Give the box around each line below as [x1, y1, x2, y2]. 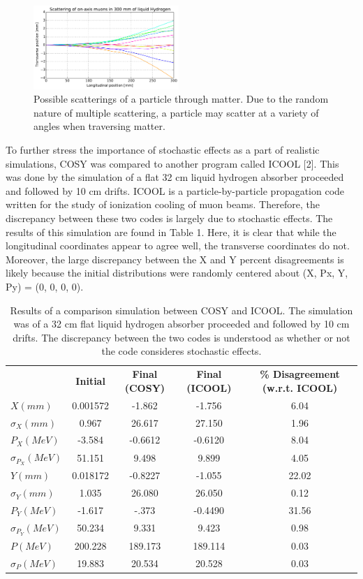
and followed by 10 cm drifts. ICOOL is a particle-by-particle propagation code [6, 183, 345, 198]
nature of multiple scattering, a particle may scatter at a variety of [34, 105, 319, 119]
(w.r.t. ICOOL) [262, 380, 338, 395]
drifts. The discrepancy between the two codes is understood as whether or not [13, 330, 350, 344]
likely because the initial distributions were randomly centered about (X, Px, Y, [6, 265, 348, 280]
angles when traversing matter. [34, 119, 165, 133]
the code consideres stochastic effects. [101, 344, 262, 358]
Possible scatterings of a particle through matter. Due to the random [34, 91, 329, 106]
